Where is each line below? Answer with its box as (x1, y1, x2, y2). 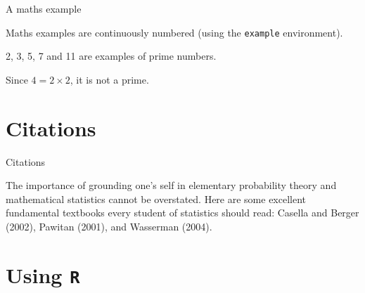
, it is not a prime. (70, 72, 149, 86)
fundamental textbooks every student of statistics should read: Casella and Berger (6, 205, 359, 220)
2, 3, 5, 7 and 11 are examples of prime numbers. (6, 48, 217, 63)
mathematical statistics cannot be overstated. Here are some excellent (6, 191, 307, 206)
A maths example (6, 1, 82, 15)
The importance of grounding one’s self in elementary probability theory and (6, 178, 337, 193)
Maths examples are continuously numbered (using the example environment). (6, 25, 343, 39)
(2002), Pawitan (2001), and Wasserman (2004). (6, 219, 212, 233)
